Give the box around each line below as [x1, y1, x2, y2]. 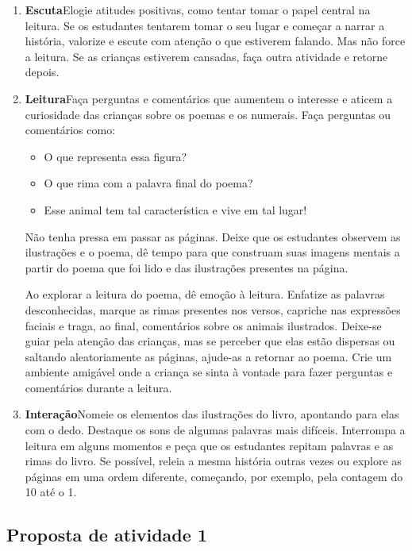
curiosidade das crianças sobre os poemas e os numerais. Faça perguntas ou [25, 106, 391, 122]
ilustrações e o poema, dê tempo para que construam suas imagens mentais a [25, 244, 400, 260]
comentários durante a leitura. [25, 379, 172, 395]
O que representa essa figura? [44, 148, 187, 164]
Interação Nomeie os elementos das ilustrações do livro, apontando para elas [25, 406, 399, 422]
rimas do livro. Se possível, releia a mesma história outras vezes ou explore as [25, 453, 402, 469]
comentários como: [25, 121, 116, 138]
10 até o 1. [25, 484, 77, 500]
